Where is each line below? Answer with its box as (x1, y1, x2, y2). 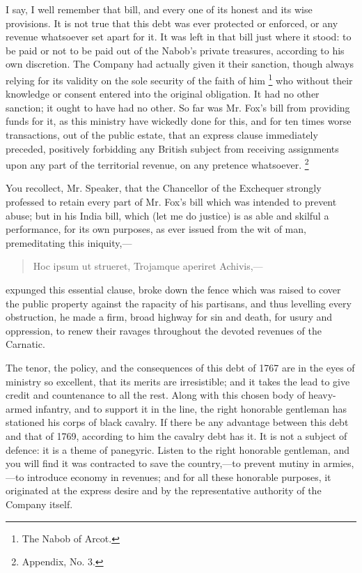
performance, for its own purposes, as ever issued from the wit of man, (6, 222, 306, 236)
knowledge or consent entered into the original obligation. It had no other (6, 86, 320, 101)
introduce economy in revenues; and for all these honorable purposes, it (27, 469, 331, 484)
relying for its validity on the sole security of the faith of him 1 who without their (6, 70, 353, 87)
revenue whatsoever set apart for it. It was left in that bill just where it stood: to (6, 29, 352, 44)
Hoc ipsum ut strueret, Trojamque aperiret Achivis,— (33, 259, 263, 273)
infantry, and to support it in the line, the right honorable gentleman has (35, 401, 347, 415)
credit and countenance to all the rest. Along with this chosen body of (6, 388, 306, 402)
